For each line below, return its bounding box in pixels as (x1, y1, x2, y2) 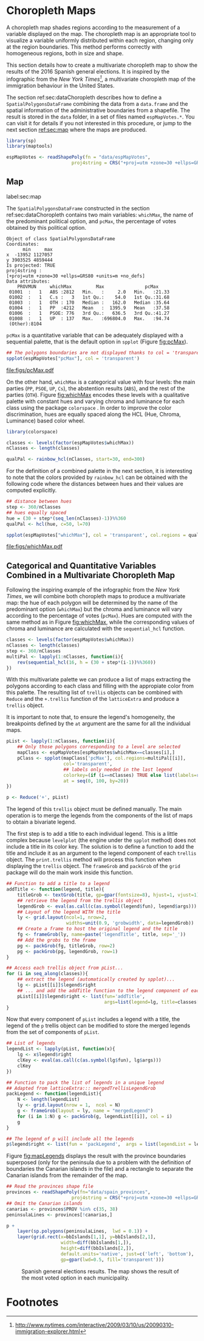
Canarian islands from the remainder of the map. (6, 1171, 128, 1179)
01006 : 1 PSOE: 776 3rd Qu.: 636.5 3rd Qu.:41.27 (8, 310, 170, 316)
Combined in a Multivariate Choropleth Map (6, 570, 175, 581)
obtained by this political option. (6, 224, 87, 231)
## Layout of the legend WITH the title (17, 909, 121, 915)
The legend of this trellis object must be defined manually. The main (6, 805, 182, 813)
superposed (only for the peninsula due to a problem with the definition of (6, 1159, 191, 1166)
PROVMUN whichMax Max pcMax (17, 283, 159, 289)
